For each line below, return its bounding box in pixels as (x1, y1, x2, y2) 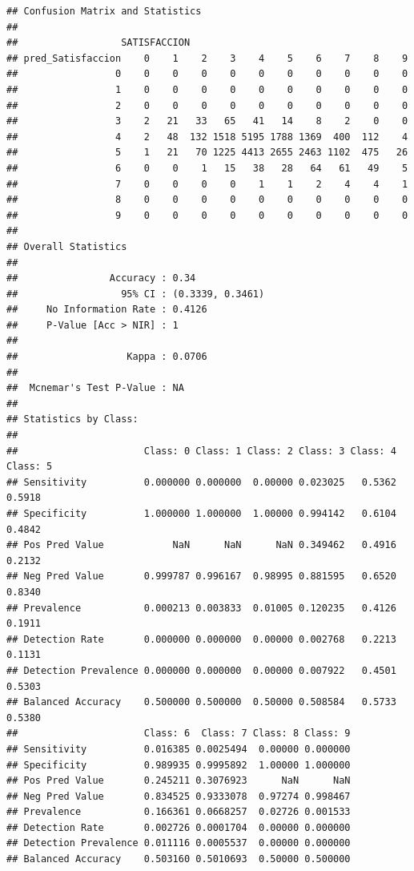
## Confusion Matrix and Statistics (6, 6, 202, 17)
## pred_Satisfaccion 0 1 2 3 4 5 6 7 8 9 (6, 52, 408, 64)
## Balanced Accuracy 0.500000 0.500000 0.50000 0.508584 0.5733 (6, 696, 396, 708)
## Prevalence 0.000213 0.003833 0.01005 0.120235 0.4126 (6, 602, 396, 614)
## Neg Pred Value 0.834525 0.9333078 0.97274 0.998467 (6, 790, 351, 802)
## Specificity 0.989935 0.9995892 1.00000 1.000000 (6, 759, 351, 771)
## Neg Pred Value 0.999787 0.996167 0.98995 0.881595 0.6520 (6, 571, 396, 583)
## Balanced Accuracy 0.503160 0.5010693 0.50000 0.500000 (6, 853, 351, 865)
